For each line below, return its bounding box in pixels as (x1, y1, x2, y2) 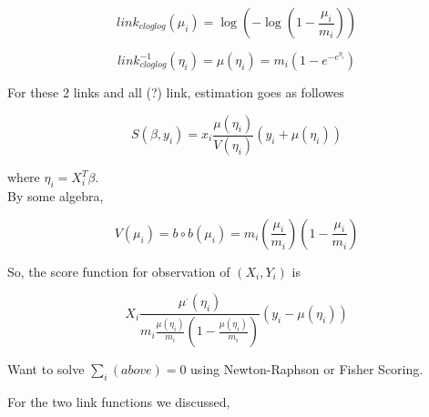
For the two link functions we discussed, (7, 392, 230, 412)
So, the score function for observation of (7, 261, 230, 280)
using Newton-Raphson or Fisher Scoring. (190, 360, 424, 379)
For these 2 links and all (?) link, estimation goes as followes (7, 83, 344, 101)
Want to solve (7, 360, 85, 379)
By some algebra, (7, 187, 104, 206)
